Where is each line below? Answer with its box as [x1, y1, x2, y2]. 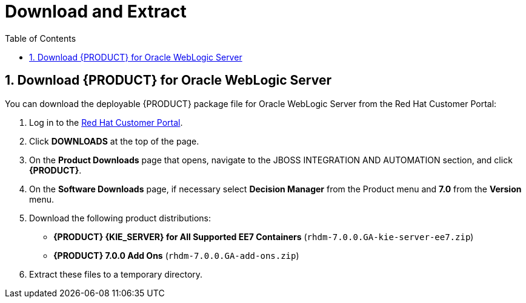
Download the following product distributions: [29, 212, 211, 223]
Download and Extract [5, 1, 187, 22]
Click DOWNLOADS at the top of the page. [29, 135, 199, 146]
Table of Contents [5, 33, 76, 44]
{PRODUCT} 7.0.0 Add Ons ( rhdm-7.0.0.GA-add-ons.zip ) [53, 250, 299, 261]
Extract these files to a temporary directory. [29, 269, 203, 279]
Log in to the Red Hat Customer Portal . [29, 117, 183, 128]
